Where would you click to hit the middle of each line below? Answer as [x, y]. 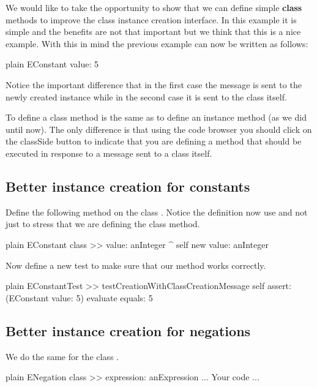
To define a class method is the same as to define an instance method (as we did [156, 117]
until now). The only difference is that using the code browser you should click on [159, 129]
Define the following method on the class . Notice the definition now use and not [157, 212]
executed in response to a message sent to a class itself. [109, 153]
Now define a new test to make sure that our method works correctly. [136, 265]
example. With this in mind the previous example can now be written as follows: [157, 43]
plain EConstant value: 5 [52, 64]
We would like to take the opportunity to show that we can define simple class [154, 7]
